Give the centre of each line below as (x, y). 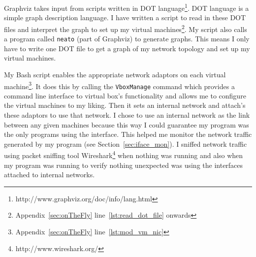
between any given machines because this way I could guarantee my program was (127, 124)
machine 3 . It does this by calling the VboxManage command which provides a (119, 85)
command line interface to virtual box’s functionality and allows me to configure (125, 95)
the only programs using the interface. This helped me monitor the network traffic (128, 134)
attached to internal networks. (49, 175)
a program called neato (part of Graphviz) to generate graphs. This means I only (127, 39)
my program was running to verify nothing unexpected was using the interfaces (124, 165)
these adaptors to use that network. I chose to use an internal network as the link (127, 115)
